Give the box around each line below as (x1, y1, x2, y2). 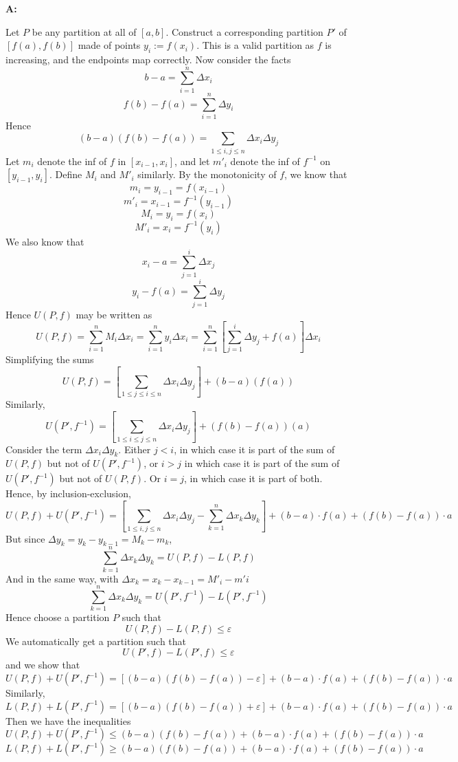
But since (5, 531, 45, 545)
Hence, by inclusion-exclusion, (5, 486, 131, 501)
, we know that (284, 167, 347, 182)
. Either (118, 442, 151, 456)
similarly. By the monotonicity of (137, 167, 277, 182)
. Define (49, 167, 82, 182)
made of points (78, 38, 141, 52)
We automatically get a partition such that (5, 633, 187, 648)
